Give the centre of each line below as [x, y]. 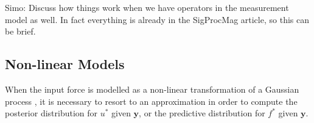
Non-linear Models [65, 64]
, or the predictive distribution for [202, 113]
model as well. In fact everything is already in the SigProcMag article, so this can [157, 19]
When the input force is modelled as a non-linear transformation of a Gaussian [152, 89]
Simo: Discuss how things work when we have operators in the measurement [147, 7]
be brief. [20, 31]
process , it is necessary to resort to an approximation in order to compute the [151, 101]
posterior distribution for [51, 113]
